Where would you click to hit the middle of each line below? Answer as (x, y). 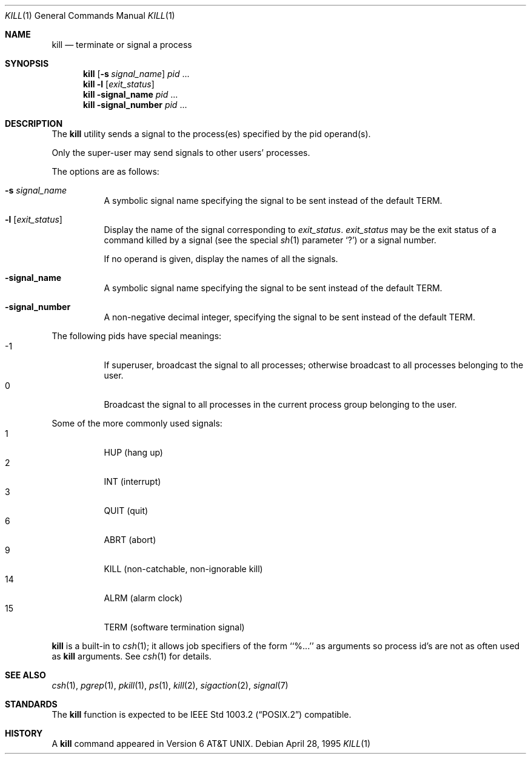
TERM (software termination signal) (174, 627)
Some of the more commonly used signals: (137, 423)
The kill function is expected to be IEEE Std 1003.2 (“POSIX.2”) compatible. (202, 714)
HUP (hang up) (133, 452)
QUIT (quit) (126, 511)
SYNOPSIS (27, 63)
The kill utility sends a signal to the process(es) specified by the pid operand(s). (211, 134)
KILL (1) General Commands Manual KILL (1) (90, 15)
